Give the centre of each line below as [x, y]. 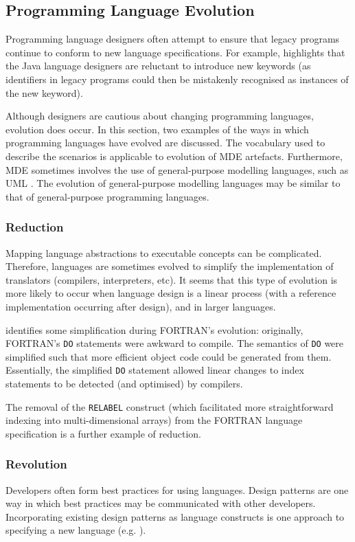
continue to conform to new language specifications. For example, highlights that [175, 52]
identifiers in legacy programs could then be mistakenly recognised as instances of [177, 79]
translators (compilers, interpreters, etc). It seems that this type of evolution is [172, 279]
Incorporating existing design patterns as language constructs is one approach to [175, 516]
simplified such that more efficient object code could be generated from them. [169, 356]
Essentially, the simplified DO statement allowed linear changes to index [155, 370]
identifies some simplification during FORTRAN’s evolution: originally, [154, 329]
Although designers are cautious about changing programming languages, [160, 116]
